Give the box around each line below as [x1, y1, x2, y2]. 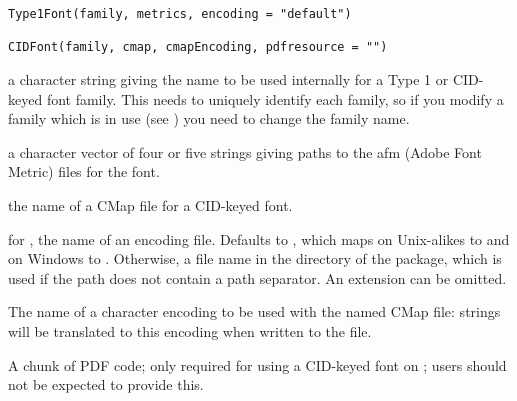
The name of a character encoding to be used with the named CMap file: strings [8, 301, 501, 322]
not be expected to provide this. [8, 374, 204, 395]
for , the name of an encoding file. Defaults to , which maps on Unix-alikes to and [8, 228, 510, 249]
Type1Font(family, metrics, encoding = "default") [8, 7, 352, 21]
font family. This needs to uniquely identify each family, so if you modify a [46, 88, 504, 109]
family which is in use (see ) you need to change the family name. [8, 108, 410, 129]
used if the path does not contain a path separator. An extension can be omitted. [8, 267, 507, 288]
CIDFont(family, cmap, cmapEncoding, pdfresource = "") [8, 40, 388, 55]
